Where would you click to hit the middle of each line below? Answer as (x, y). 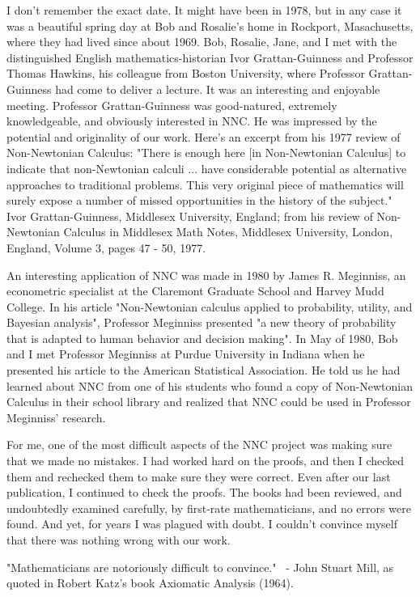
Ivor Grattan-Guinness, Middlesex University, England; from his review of (190, 216)
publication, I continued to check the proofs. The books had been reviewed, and (204, 492)
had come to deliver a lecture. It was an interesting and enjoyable (218, 89)
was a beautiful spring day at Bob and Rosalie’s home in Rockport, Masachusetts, (210, 25)
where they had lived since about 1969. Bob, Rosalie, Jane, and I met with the (202, 42)
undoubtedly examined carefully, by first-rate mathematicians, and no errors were (209, 508)
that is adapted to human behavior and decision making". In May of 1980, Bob (202, 338)
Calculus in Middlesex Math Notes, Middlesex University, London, (228, 232)
